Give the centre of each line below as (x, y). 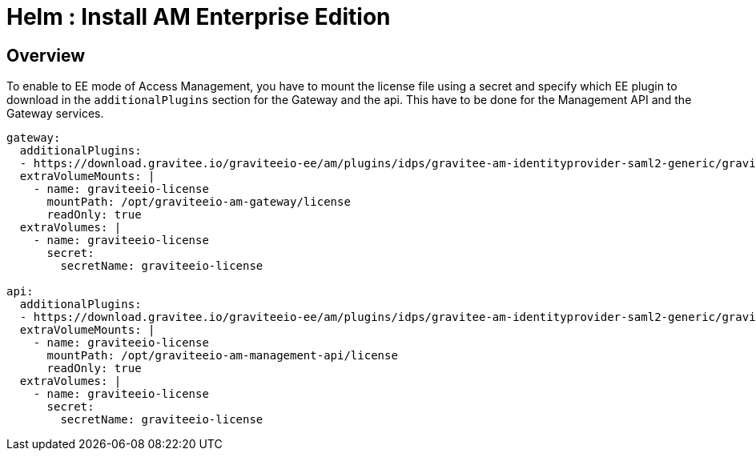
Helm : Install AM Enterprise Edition (199, 17)
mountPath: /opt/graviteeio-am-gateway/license (199, 202)
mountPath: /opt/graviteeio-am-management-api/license (222, 356)
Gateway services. (55, 114)
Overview (46, 55)
